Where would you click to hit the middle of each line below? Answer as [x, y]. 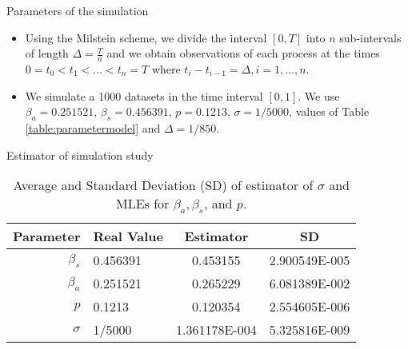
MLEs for [143, 204]
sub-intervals [370, 37]
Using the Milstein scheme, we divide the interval [146, 37]
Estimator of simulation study [80, 155]
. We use [319, 95]
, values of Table [329, 111]
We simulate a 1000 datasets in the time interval [144, 95]
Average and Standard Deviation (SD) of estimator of [163, 185]
